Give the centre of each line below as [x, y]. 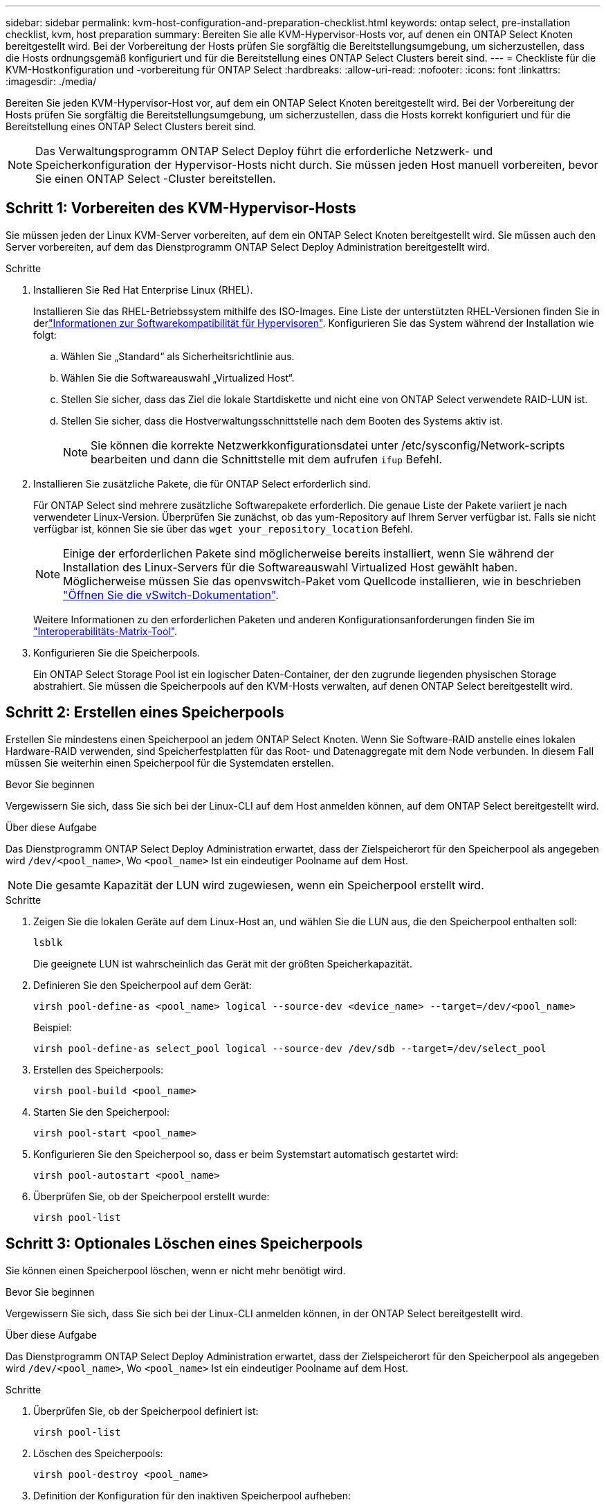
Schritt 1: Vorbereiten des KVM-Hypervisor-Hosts [181, 208]
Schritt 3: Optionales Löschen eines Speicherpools [184, 1244]
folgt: [45, 335]
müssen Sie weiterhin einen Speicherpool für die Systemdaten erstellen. [170, 763]
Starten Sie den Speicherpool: [102, 1112]
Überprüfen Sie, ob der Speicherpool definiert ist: [146, 1411]
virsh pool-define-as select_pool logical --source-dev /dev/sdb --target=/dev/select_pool [290, 1048]
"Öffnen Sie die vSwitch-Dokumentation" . [171, 595]
